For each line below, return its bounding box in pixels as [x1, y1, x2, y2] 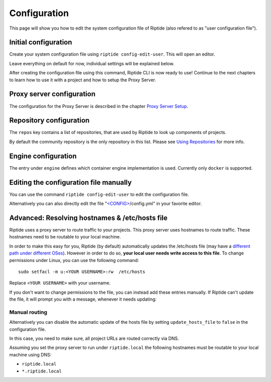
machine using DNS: [9, 351, 52, 357]
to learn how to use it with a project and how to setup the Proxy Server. [9, 77, 157, 83]
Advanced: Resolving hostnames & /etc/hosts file [9, 213, 168, 222]
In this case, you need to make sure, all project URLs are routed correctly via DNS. [9, 335, 179, 341]
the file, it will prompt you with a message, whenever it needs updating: [9, 296, 157, 302]
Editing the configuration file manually [9, 178, 132, 187]
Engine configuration [9, 152, 77, 160]
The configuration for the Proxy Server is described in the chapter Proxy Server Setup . [9, 103, 188, 109]
